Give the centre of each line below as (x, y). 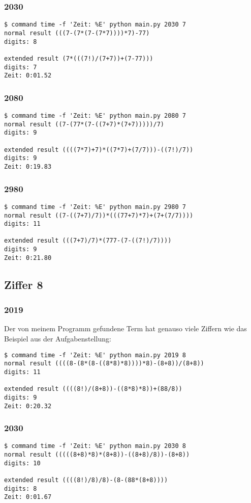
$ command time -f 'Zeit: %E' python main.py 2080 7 (95, 116)
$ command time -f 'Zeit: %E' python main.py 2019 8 (95, 355)
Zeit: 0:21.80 (28, 258)
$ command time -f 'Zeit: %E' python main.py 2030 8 (95, 446)
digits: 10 (22, 463)
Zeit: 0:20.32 (28, 406)
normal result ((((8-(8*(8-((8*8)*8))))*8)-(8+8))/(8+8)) (104, 364)
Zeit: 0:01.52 (28, 76)
